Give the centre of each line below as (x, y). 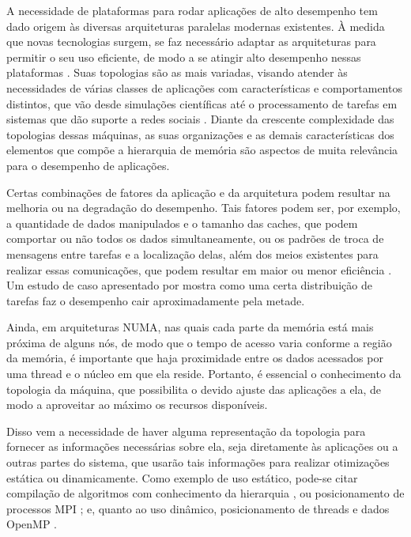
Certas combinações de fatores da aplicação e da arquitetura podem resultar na (198, 192)
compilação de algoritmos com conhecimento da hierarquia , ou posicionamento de (205, 493)
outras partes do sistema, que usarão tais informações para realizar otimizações (198, 462)
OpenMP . (32, 524)
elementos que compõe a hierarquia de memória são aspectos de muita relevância (202, 150)
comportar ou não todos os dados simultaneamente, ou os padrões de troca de (195, 238)
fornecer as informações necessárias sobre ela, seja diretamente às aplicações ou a (202, 446)
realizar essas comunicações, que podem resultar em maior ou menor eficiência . (199, 269)
